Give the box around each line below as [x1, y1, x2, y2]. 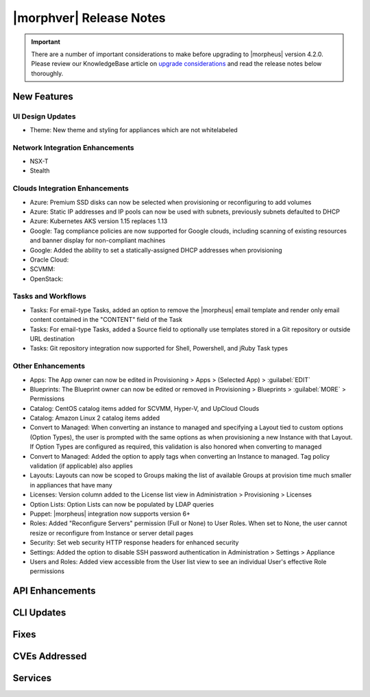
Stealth [29, 166, 51, 175]
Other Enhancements [12, 362, 86, 371]
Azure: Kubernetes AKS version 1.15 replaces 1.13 [29, 217, 168, 225]
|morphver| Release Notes [12, 10, 166, 25]
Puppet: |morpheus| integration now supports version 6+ [29, 509, 191, 518]
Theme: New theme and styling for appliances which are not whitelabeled [29, 125, 238, 134]
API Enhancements [12, 585, 96, 597]
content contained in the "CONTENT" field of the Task [29, 316, 183, 324]
